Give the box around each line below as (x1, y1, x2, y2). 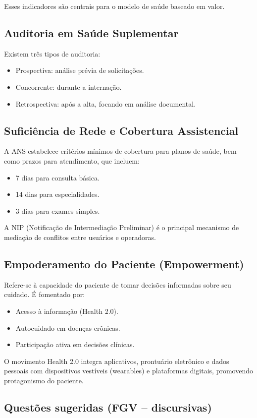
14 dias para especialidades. (15, 189, 100, 199)
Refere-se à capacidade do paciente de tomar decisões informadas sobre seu (4, 279, 231, 290)
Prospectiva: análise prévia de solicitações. (15, 65, 144, 75)
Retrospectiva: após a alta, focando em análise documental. (15, 98, 196, 109)
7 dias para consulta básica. (15, 172, 100, 182)
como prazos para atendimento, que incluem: (4, 155, 140, 166)
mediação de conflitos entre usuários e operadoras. (4, 232, 156, 242)
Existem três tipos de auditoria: (4, 48, 101, 59)
